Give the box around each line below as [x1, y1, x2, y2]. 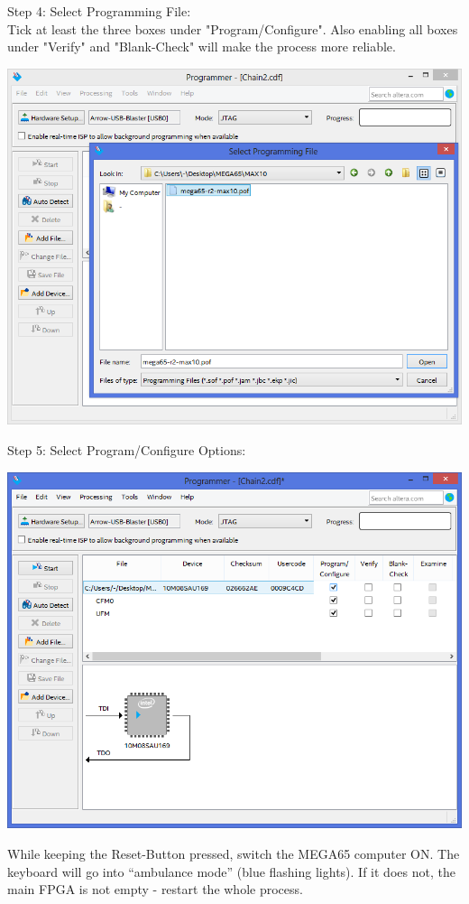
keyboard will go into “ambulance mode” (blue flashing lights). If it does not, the [7, 862, 455, 881]
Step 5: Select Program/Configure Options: [7, 441, 246, 460]
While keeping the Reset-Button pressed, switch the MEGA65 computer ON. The [7, 843, 460, 862]
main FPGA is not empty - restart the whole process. [7, 880, 303, 899]
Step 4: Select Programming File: [7, 2, 191, 20]
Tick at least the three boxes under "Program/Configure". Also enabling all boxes [7, 19, 458, 38]
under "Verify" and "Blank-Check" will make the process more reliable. [7, 37, 396, 56]
